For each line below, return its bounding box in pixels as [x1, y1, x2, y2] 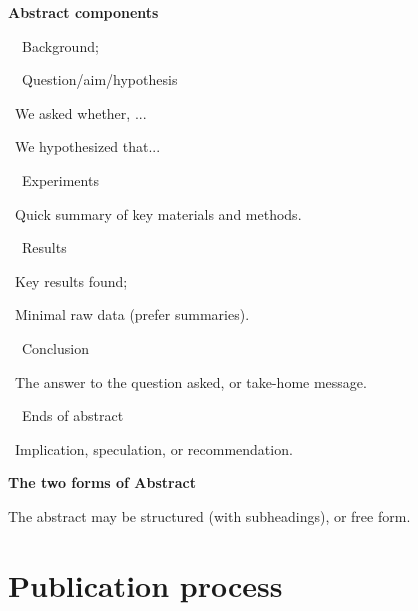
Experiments [21, 169, 99, 190]
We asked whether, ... [14, 102, 147, 123]
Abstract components [8, 2, 159, 22]
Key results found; [14, 270, 128, 291]
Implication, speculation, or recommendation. [14, 438, 293, 459]
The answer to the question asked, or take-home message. [14, 371, 367, 392]
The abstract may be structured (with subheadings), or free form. [8, 505, 411, 526]
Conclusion [21, 337, 89, 358]
